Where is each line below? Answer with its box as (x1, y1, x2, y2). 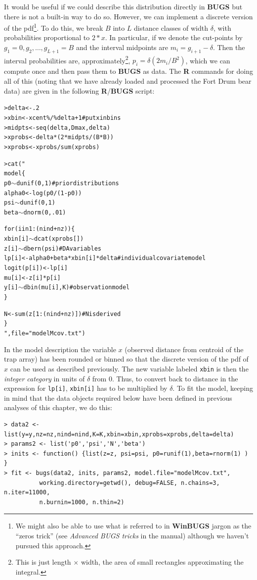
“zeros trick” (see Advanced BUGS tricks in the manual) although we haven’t (15, 530, 249, 540)
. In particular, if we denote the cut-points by (105, 32, 243, 43)
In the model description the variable (4, 344, 116, 354)
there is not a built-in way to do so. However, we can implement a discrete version (4, 11, 253, 21)
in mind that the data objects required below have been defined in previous (4, 392, 232, 403)
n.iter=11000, (4, 489, 50, 496)
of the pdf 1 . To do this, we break (4, 21, 103, 33)
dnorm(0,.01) (23, 209, 66, 216)
